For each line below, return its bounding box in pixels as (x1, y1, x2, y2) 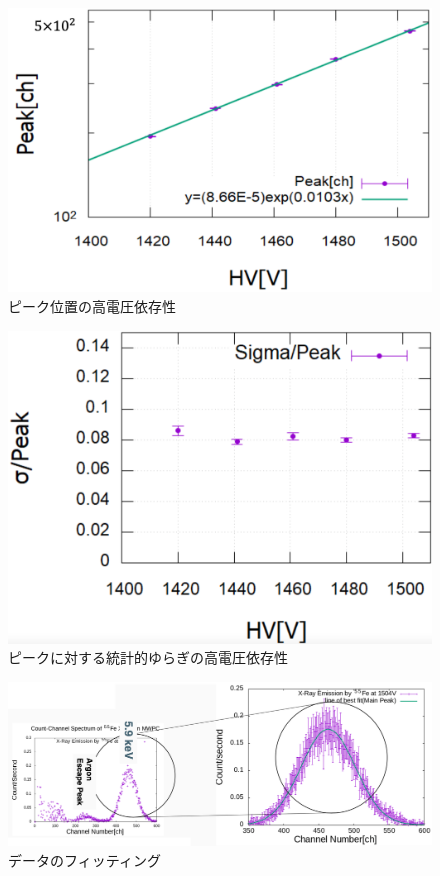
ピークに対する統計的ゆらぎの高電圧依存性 (8, 647, 288, 668)
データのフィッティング (8, 849, 161, 870)
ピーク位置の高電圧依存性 (8, 295, 176, 316)
